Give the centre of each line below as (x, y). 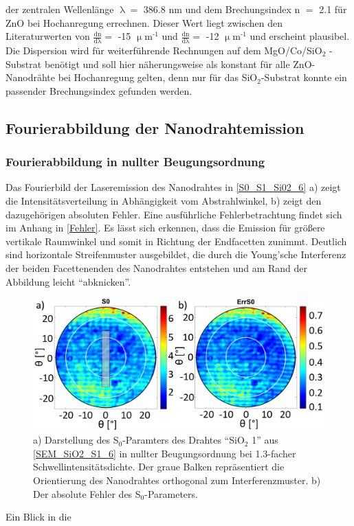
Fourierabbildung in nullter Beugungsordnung (135, 162)
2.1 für (333, 9)
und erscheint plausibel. (300, 36)
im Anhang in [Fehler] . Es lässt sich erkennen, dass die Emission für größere (165, 228)
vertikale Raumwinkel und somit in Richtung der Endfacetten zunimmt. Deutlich (176, 241)
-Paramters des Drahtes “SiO (184, 440)
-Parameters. (171, 493)
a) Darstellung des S (76, 440)
